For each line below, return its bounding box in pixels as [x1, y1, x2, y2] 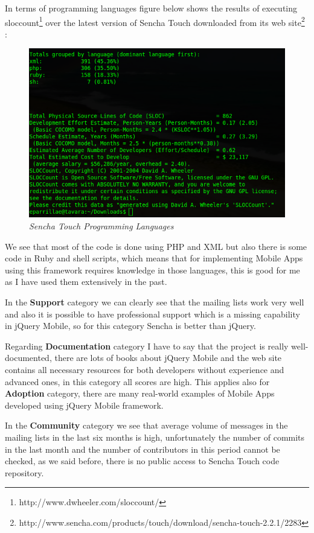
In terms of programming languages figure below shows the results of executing [5, 2, 298, 14]
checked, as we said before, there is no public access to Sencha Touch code [5, 455, 280, 467]
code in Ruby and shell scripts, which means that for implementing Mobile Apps [5, 252, 303, 264]
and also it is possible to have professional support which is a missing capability [5, 307, 300, 320]
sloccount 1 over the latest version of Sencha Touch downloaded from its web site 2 [5, 14, 305, 28]
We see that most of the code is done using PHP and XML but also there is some [5, 240, 307, 252]
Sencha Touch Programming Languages [29, 220, 174, 232]
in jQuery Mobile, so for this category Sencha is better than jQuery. [5, 319, 256, 332]
